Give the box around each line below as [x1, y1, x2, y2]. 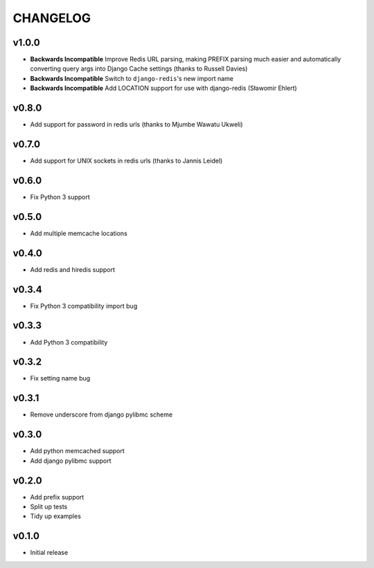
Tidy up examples [30, 512, 81, 520]
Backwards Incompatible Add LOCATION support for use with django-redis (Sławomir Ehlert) [30, 84, 297, 93]
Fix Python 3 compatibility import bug [30, 302, 138, 310]
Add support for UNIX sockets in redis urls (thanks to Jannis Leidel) [30, 156, 223, 165]
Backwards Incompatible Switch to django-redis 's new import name [30, 74, 233, 82]
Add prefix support [30, 493, 84, 501]
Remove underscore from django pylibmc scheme [30, 410, 173, 419]
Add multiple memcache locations [30, 229, 127, 237]
